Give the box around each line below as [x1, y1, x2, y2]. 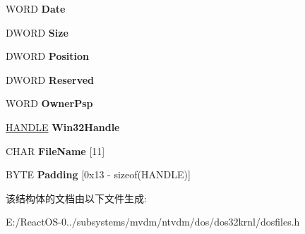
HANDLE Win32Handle [6, 119, 120, 134]
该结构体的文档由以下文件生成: [6, 190, 147, 205]
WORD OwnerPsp [6, 96, 93, 111]
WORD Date [6, 1, 66, 16]
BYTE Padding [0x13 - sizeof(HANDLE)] [6, 167, 191, 182]
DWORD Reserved [6, 72, 95, 87]
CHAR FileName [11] [6, 143, 105, 158]
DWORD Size [6, 25, 68, 39]
